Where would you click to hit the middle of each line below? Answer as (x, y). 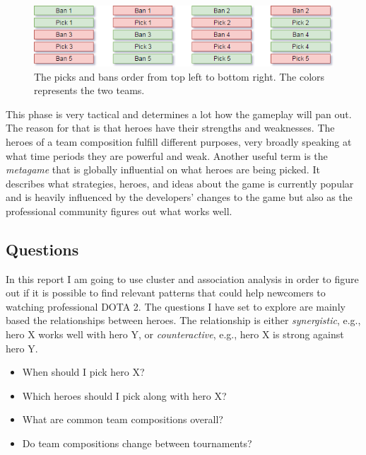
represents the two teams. (89, 90)
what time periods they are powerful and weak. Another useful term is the (167, 155)
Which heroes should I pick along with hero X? (124, 395)
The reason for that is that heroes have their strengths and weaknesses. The (170, 128)
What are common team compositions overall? (123, 419)
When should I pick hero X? (83, 372)
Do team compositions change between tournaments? (137, 443)
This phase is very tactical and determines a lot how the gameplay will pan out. (179, 114)
